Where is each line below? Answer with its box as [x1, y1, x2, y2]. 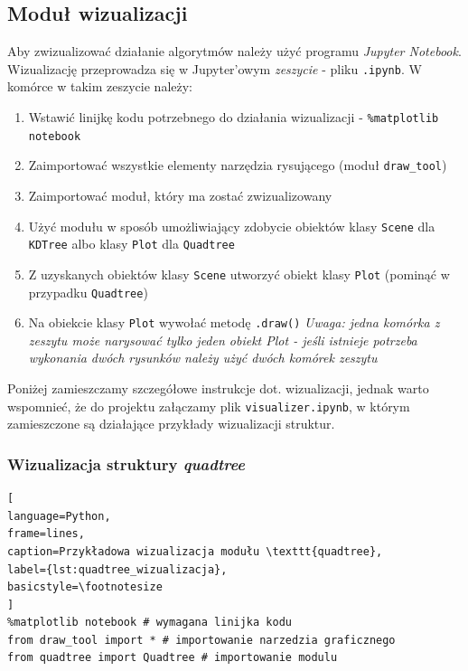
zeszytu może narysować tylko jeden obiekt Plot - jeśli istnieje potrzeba [28, 330, 417, 349]
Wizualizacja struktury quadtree [7, 452, 245, 475]
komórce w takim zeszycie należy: [7, 77, 193, 96]
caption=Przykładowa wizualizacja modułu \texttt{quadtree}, [7, 544, 383, 558]
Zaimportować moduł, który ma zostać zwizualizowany [28, 186, 332, 205]
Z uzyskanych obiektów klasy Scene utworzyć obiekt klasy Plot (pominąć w [28, 264, 450, 283]
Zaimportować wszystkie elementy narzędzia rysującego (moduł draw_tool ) [28, 156, 447, 175]
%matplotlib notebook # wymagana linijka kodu [7, 616, 292, 629]
